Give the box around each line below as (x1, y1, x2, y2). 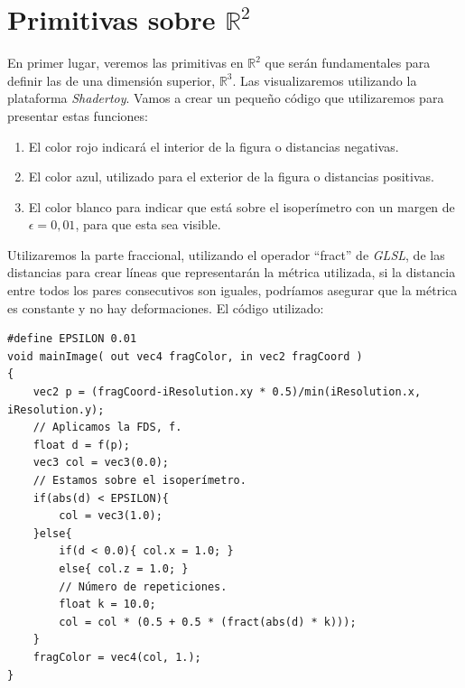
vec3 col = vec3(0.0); (33, 456, 169, 470)
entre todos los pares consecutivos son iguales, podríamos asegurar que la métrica (7, 281, 458, 300)
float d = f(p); (33, 438, 131, 451)
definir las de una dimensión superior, (7, 70, 216, 89)
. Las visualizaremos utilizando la (232, 70, 417, 89)
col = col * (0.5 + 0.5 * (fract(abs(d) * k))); (59, 615, 357, 628)
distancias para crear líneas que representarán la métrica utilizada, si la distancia (7, 263, 456, 282)
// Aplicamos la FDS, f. (33, 421, 182, 434)
